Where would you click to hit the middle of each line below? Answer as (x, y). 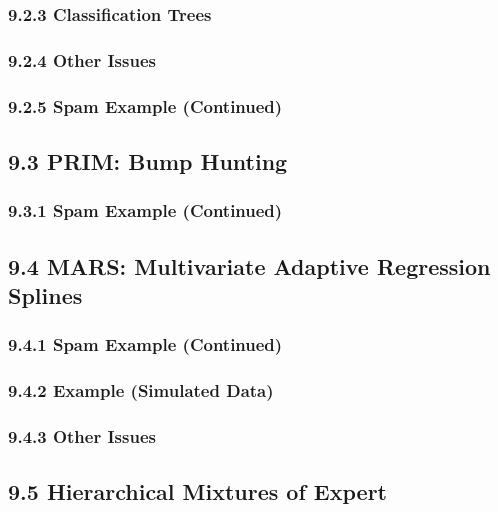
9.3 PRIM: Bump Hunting (148, 160)
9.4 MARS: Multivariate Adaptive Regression (249, 265)
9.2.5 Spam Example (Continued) (145, 105)
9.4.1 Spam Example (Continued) (145, 344)
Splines (45, 294)
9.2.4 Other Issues (82, 59)
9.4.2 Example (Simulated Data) (141, 390)
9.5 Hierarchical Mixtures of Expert (197, 491)
